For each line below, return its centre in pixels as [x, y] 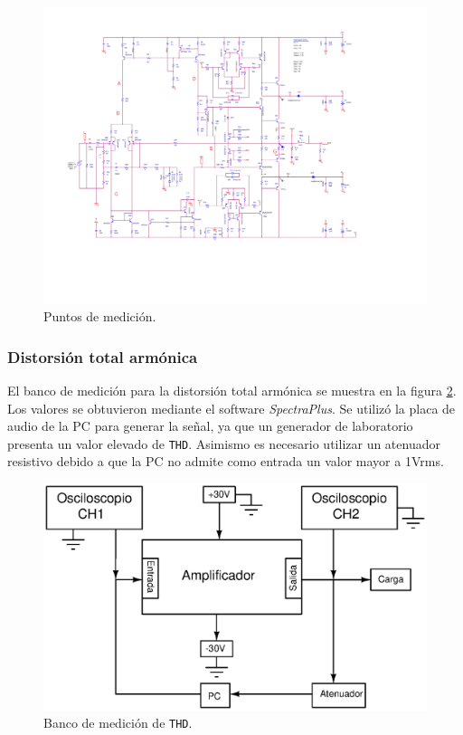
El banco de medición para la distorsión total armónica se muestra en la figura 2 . [232, 390]
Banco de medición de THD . [118, 723]
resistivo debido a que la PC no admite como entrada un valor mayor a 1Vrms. [226, 461]
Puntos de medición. [100, 316]
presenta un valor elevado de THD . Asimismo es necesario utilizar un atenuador [224, 443]
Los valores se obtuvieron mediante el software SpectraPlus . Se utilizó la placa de [231, 408]
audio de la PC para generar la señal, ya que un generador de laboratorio [210, 426]
